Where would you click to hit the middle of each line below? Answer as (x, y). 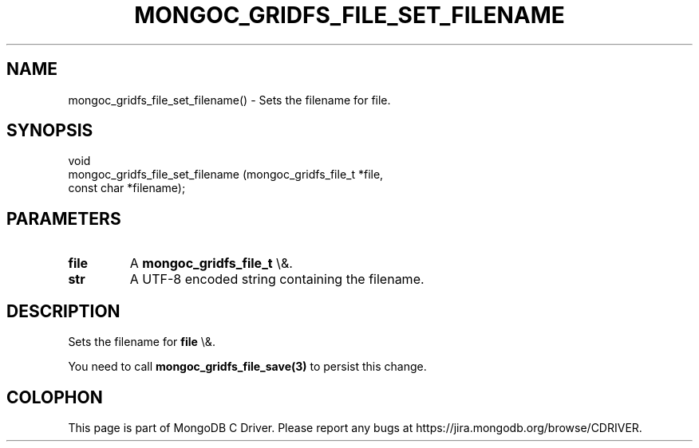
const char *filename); (127, 188)
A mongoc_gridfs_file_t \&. (211, 263)
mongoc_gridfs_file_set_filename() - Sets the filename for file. (229, 100)
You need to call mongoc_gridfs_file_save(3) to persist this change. (247, 367)
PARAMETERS (64, 218)
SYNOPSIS (50, 131)
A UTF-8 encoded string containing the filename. (277, 279)
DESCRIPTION (63, 311)
